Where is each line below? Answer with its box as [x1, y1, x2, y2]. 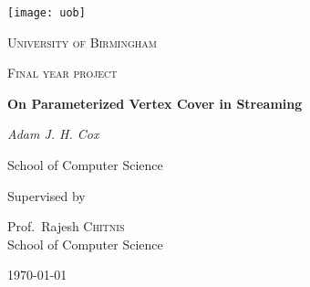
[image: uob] [7, 6, 86, 19]
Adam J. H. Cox [7, 124, 99, 143]
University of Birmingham [7, 32, 157, 51]
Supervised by [7, 186, 86, 205]
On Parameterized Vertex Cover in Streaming [7, 93, 303, 112]
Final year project [7, 63, 118, 82]
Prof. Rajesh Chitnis [7, 217, 125, 236]
